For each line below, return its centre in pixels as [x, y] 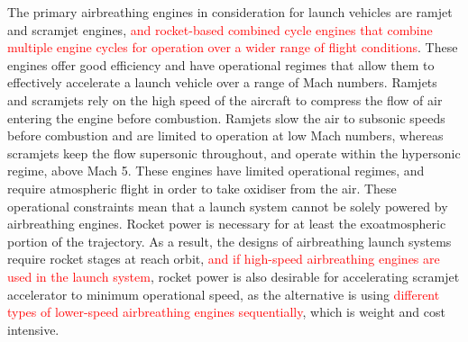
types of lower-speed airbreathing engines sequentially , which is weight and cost [226, 312]
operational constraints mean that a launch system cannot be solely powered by [228, 206]
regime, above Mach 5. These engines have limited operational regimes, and [216, 171]
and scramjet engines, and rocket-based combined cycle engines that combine [220, 29]
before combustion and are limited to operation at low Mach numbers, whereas [225, 135]
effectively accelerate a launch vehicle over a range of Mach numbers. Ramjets [222, 82]
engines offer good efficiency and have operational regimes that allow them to [221, 64]
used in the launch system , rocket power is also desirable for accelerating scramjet [234, 276]
